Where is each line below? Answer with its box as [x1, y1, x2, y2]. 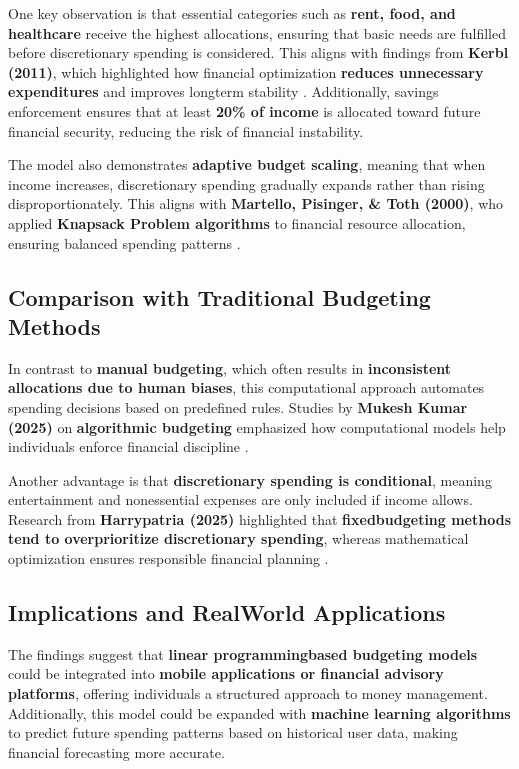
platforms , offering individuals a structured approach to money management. [8, 683, 488, 704]
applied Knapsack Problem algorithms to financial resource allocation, [8, 212, 466, 233]
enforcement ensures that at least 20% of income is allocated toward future [8, 100, 481, 121]
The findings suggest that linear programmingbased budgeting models [8, 643, 478, 664]
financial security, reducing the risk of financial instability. [8, 120, 364, 141]
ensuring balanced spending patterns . [8, 232, 241, 253]
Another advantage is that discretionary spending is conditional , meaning [8, 469, 492, 490]
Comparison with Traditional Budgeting [8, 281, 431, 312]
